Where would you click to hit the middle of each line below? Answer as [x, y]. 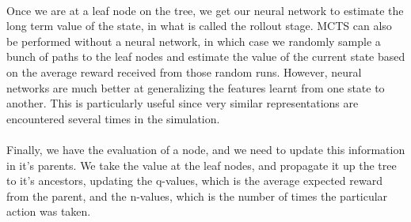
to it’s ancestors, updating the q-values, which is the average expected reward [194, 181]
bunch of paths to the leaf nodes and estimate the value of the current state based [206, 56]
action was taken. [49, 211]
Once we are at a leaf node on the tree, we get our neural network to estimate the [205, 10]
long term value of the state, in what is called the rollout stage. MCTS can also [199, 26]
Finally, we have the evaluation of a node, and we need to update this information [206, 149]
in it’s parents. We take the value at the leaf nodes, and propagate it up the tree [202, 165]
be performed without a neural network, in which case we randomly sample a [194, 41]
